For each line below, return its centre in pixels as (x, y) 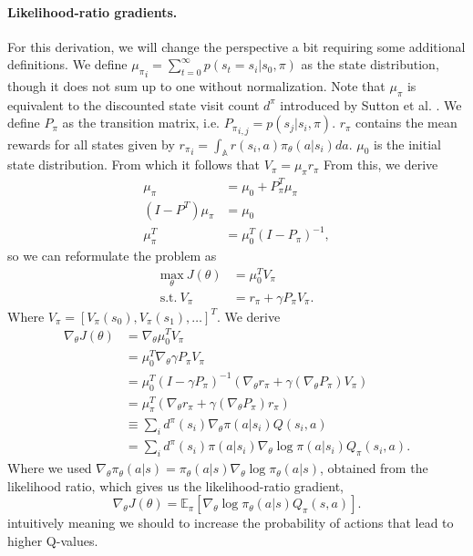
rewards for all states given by (91, 144)
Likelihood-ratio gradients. (93, 11)
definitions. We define (67, 64)
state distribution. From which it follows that (134, 165)
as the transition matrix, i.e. (141, 123)
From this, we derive (381, 165)
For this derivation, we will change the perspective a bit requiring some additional (236, 46)
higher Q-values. (53, 540)
